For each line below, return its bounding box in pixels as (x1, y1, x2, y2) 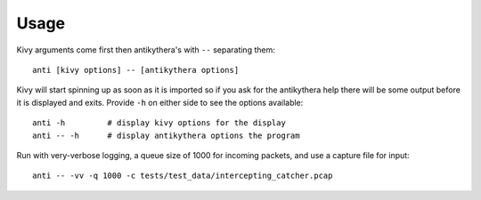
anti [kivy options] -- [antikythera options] (32, 65, 240, 75)
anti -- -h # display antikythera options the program (32, 130, 300, 140)
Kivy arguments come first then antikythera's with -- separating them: (16, 44, 275, 55)
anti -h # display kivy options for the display (32, 118, 287, 128)
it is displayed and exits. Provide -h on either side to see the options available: (16, 97, 304, 108)
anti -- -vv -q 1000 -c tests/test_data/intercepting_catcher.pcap (32, 171, 333, 181)
